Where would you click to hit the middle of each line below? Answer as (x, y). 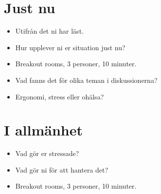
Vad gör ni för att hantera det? (62, 169)
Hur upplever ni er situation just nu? (70, 47)
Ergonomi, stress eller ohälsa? (60, 96)
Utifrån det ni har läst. (49, 31)
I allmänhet (43, 130)
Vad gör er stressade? (47, 153)
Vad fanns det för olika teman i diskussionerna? (86, 80)
